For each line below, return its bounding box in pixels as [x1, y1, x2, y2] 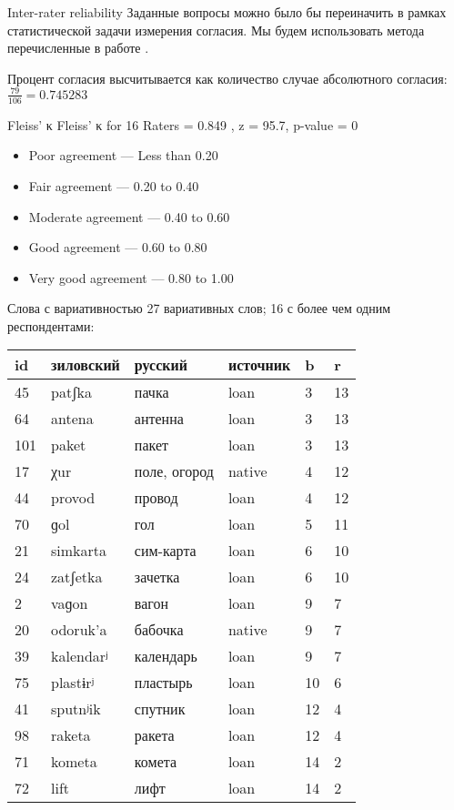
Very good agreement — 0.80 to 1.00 [28, 268, 234, 287]
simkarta [51, 540, 107, 562]
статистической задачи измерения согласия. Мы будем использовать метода [7, 20, 425, 39]
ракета [134, 724, 175, 746]
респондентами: [7, 316, 95, 335]
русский [134, 354, 187, 376]
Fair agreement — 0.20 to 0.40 [28, 176, 199, 195]
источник [227, 354, 291, 376]
